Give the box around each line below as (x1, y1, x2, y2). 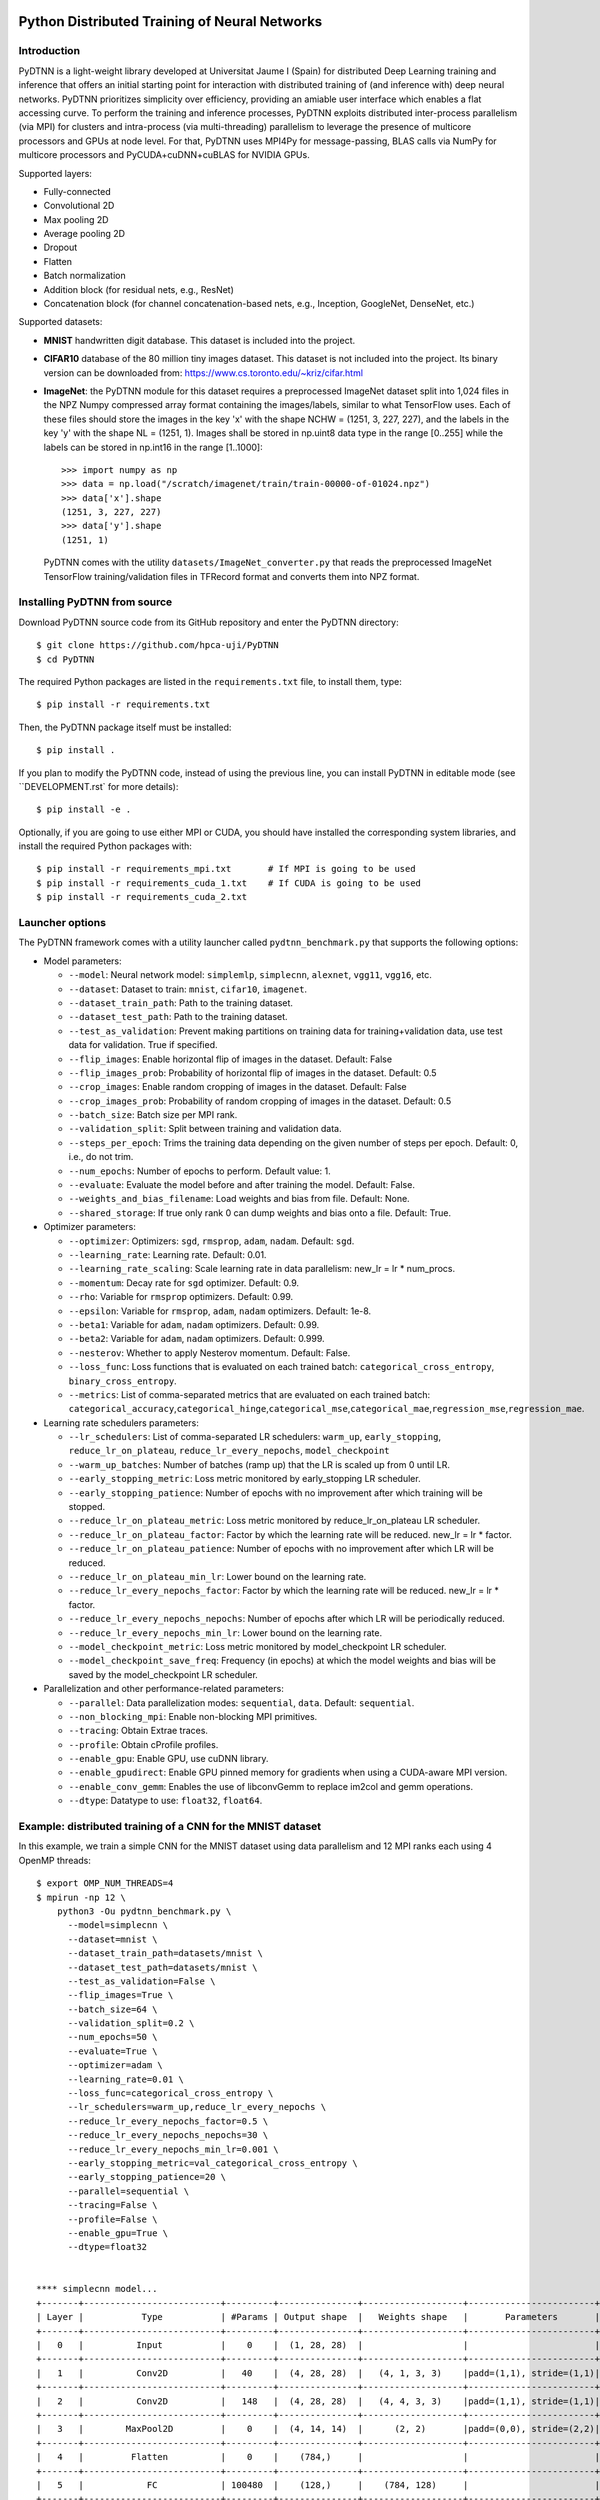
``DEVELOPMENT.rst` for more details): (18, 780, 179, 792)
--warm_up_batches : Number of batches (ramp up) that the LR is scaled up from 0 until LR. (68, 1458, 450, 1470)
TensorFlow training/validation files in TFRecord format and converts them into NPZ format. (43, 570, 420, 582)
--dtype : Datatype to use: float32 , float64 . (68, 1795, 263, 1807)
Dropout (43, 241, 78, 254)
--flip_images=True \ (67, 1990, 174, 2001)
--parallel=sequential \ (67, 2185, 190, 2197)
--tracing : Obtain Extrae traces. (68, 1725, 209, 1737)
